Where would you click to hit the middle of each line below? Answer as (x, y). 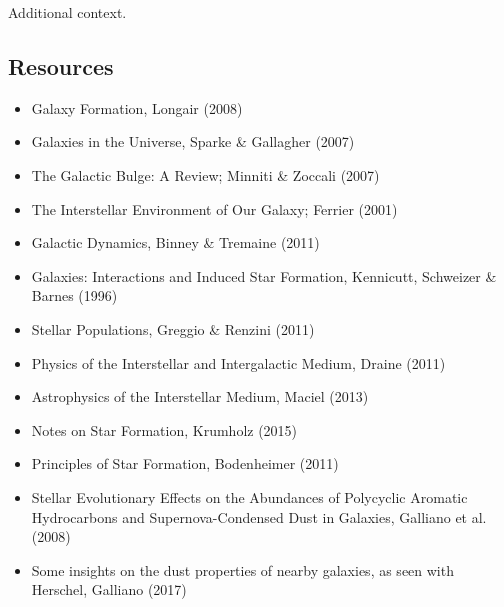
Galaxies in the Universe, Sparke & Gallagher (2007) (193, 141)
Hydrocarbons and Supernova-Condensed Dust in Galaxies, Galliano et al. (259, 516)
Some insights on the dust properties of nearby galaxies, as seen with (242, 569)
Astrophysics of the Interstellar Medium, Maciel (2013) (200, 396)
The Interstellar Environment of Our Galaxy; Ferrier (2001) (214, 208)
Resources (61, 65)
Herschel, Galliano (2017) (109, 589)
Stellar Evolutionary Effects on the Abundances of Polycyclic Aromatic (249, 496)
